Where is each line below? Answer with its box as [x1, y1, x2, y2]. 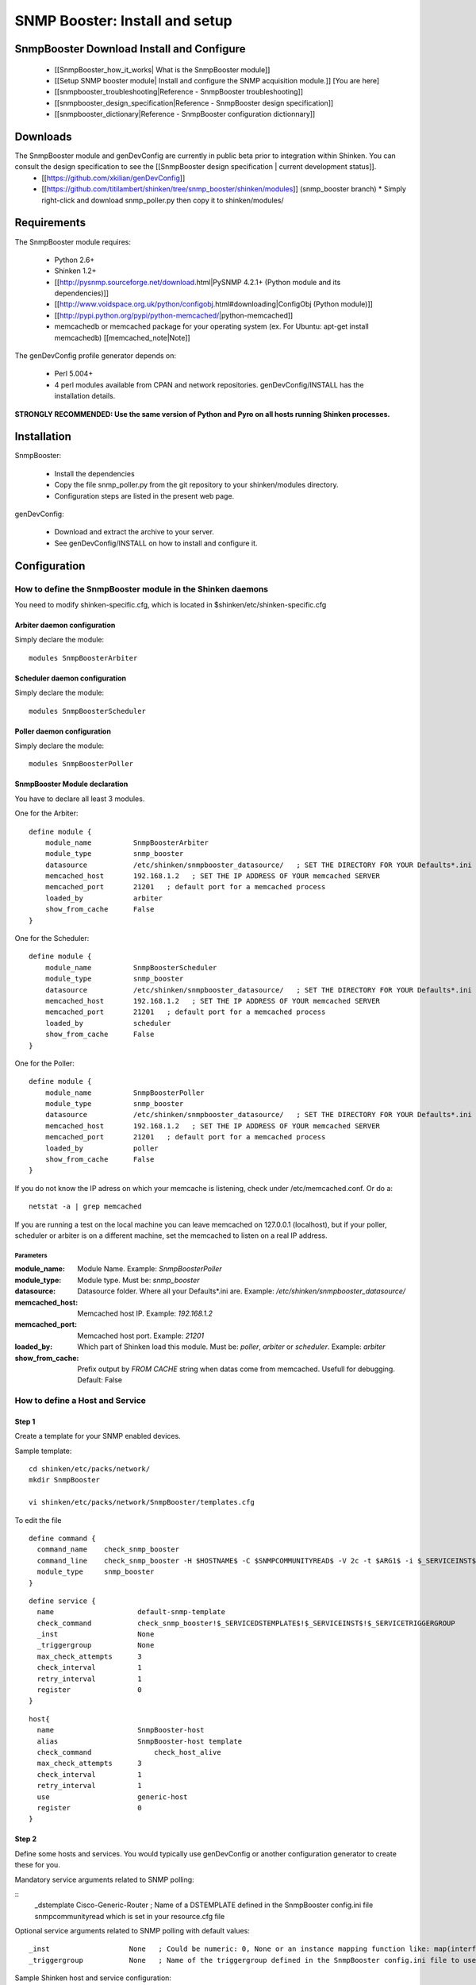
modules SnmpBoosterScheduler [29, 707, 147, 715]
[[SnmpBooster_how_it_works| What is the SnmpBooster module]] [54, 64, 271, 75]
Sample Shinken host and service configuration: [14, 1973, 172, 1983]
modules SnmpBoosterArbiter [29, 653, 138, 662]
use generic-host [36, 1792, 188, 1802]
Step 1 [14, 1416, 36, 1426]
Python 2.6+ [54, 255, 95, 264]
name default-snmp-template [36, 1608, 226, 1617]
